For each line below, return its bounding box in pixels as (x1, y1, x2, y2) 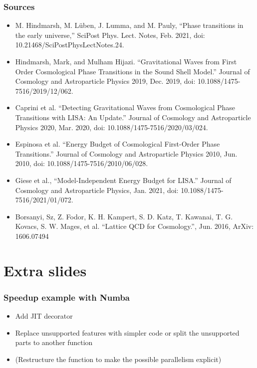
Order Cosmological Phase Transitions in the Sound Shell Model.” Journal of (15, 66, 250, 76)
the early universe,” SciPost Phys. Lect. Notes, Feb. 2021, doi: (15, 29, 205, 40)
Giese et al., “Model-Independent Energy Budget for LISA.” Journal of (15, 175, 232, 185)
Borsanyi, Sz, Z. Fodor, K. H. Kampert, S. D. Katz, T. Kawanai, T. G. (15, 211, 233, 221)
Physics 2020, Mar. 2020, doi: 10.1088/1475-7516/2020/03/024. (15, 122, 208, 132)
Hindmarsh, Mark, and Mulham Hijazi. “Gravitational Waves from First (15, 56, 237, 66)
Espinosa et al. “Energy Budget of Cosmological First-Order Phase (15, 139, 220, 149)
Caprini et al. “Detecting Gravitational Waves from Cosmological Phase (15, 102, 236, 113)
